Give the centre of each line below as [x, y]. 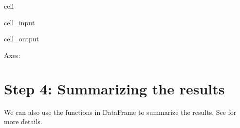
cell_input [19, 22]
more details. [23, 121]
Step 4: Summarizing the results [114, 88]
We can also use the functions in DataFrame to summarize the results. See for [120, 112]
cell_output [21, 39]
